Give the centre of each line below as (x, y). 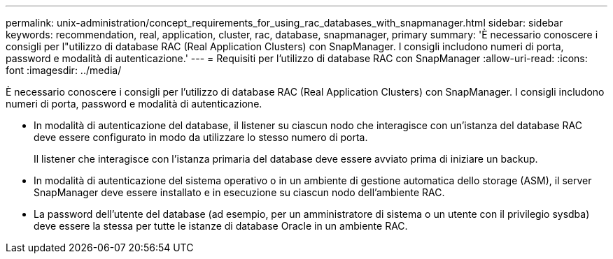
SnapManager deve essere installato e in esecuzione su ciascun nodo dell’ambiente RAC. (239, 192)
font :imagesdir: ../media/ (64, 70)
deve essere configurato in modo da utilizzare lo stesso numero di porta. (201, 137)
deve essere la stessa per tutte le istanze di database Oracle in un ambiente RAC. (221, 226)
